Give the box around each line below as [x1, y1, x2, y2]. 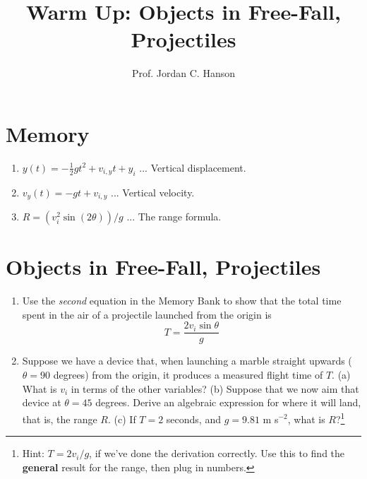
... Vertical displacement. [139, 160, 246, 175]
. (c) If [108, 411, 136, 426]
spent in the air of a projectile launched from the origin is [22, 307, 272, 321]
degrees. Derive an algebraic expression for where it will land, [95, 395, 361, 410]
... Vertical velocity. [110, 184, 195, 199]
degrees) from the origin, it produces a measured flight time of [53, 367, 323, 382]
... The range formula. [126, 209, 222, 224]
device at [22, 395, 61, 410]
